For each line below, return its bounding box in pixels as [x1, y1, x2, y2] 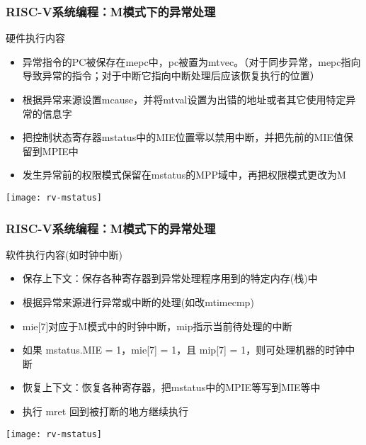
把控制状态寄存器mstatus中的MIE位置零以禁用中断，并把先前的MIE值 [22, 130, 344, 145]
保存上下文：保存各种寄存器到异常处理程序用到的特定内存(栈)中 [22, 271, 318, 286]
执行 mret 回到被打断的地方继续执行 [22, 404, 188, 418]
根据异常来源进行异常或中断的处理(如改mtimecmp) [22, 295, 254, 310]
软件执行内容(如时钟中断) [6, 247, 122, 261]
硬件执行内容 [6, 30, 65, 45]
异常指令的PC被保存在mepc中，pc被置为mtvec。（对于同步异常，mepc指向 [22, 54, 361, 69]
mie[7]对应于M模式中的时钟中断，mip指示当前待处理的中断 [22, 318, 292, 333]
